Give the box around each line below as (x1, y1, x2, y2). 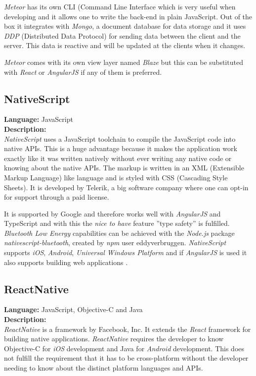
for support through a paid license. (4, 192, 109, 202)
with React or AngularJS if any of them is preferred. (4, 66, 162, 77)
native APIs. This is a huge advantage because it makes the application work (4, 143, 237, 154)
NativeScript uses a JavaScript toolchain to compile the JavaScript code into (4, 133, 236, 144)
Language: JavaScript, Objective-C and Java (4, 304, 143, 315)
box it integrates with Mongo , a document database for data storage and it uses (4, 21, 246, 31)
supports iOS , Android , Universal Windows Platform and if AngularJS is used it (4, 247, 247, 258)
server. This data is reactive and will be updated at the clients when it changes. (4, 40, 246, 51)
